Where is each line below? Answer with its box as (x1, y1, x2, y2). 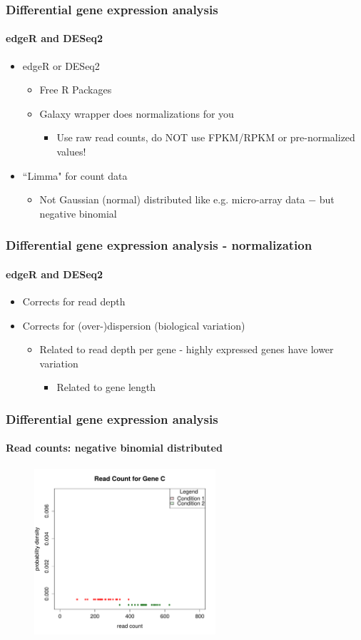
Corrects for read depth (22, 294, 126, 309)
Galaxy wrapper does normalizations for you (39, 106, 234, 121)
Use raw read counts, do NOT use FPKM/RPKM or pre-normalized (56, 130, 355, 145)
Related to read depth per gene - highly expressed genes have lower (39, 342, 334, 357)
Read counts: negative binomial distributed (6, 440, 223, 455)
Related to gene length (56, 380, 156, 395)
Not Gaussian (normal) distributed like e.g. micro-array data (39, 192, 305, 207)
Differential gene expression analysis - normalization (6, 236, 312, 254)
